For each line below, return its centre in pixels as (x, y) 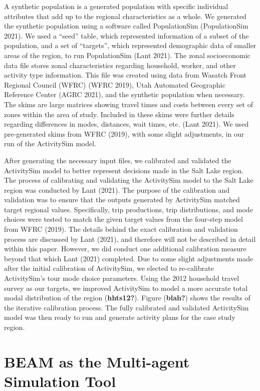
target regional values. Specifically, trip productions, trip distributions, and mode (128, 209)
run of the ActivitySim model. (50, 143)
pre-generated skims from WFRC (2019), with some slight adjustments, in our (124, 133)
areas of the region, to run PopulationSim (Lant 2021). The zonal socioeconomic (127, 55)
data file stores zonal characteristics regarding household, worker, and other (120, 65)
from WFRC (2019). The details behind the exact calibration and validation (121, 229)
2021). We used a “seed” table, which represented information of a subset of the (126, 35)
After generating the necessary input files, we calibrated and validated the (118, 160)
